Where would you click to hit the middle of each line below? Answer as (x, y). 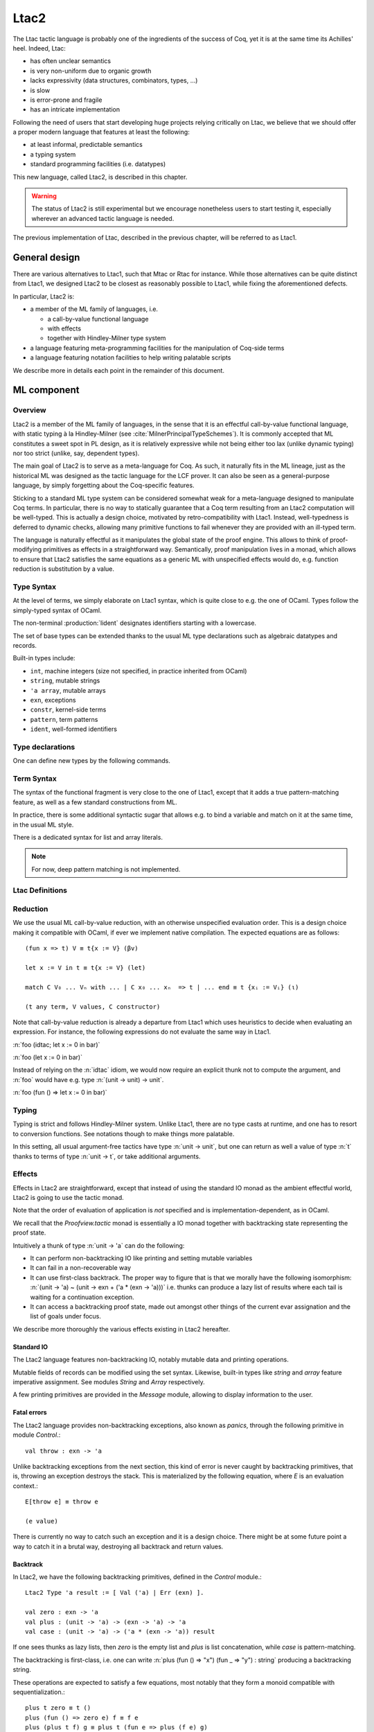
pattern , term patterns (64, 719)
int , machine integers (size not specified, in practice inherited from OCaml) (139, 671)
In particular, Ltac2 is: (44, 296)
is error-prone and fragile (66, 100)
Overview (29, 410)
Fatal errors (30, 1413)
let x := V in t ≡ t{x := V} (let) (86, 967)
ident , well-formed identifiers (74, 729)
